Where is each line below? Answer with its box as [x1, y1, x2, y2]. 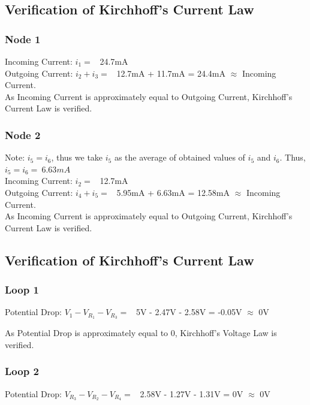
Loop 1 [5, 282, 39, 297]
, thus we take [51, 151, 103, 164]
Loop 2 [5, 364, 39, 379]
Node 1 [5, 31, 41, 46]
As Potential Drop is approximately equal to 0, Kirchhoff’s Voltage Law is [5, 327, 277, 339]
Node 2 [5, 127, 41, 142]
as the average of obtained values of [114, 151, 245, 164]
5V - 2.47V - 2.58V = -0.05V [136, 306, 242, 318]
